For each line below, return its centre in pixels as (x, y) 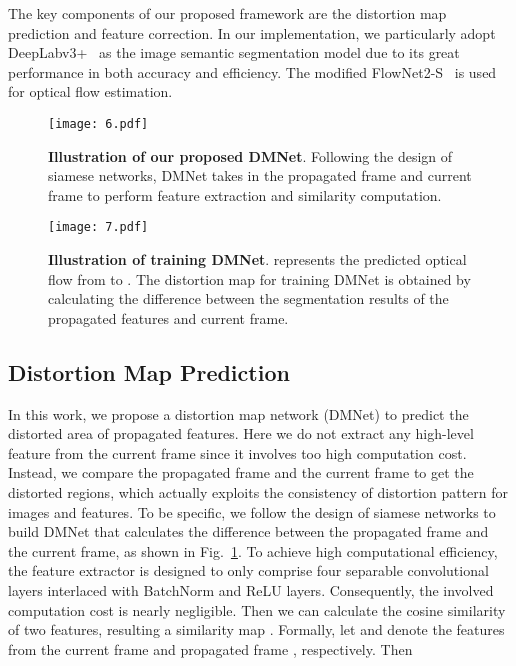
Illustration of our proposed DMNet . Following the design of (250, 155)
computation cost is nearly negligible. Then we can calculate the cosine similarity (257, 609)
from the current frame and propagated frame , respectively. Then (210, 648)
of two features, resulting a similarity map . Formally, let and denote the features (256, 629)
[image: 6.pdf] (98, 123)
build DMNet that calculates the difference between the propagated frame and (248, 531)
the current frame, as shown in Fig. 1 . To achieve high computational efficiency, (253, 550)
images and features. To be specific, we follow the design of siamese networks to (252, 511)
